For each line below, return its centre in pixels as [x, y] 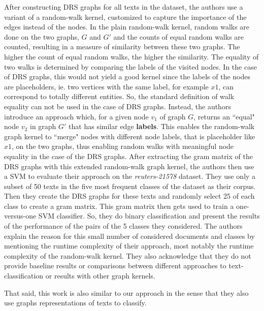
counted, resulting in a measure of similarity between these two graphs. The [122, 46]
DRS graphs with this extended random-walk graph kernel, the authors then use [129, 166]
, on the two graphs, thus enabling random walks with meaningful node [123, 146]
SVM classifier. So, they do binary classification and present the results [149, 216]
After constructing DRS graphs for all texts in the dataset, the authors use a [124, 7]
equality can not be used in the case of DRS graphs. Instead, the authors [118, 106]
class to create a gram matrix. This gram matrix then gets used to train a [119, 206]
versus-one [20, 216]
